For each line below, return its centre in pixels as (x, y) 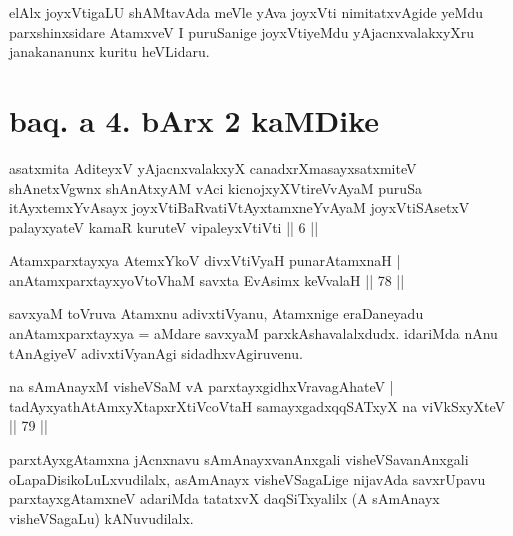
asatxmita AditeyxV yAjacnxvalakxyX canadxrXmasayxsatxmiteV (213, 167)
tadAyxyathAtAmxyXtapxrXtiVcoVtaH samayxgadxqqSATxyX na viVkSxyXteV (257, 405)
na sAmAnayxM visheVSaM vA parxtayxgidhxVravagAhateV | (201, 386)
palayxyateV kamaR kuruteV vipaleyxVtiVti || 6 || (164, 226)
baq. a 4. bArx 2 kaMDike (194, 119)
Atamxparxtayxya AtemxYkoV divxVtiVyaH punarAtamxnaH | (205, 260)
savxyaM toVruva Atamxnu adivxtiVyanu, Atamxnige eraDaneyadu (216, 313)
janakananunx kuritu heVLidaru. (109, 51)
